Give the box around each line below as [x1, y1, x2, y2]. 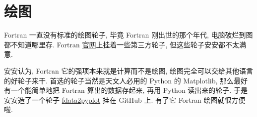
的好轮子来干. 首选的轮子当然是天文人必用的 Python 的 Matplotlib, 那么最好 [4, 75, 248, 85]
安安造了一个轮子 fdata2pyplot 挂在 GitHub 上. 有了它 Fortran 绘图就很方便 [4, 94, 246, 105]
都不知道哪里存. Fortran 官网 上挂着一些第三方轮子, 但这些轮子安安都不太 [4, 39, 239, 49]
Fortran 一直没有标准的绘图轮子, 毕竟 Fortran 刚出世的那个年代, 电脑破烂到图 [4, 30, 253, 40]
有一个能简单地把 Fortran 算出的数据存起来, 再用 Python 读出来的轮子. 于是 [4, 85, 248, 95]
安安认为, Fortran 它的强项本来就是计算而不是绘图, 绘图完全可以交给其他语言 [4, 65, 253, 76]
